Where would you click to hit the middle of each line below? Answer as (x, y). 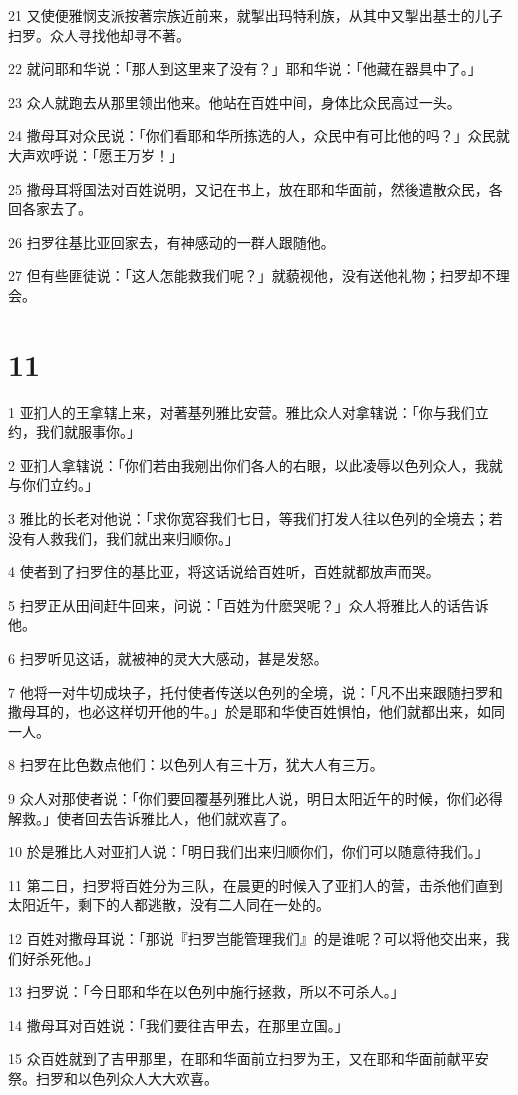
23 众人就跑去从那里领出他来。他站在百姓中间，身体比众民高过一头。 (234, 101)
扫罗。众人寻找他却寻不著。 (99, 34)
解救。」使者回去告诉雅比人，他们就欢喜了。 (151, 817)
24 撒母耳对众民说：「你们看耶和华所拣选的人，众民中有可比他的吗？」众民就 (259, 135)
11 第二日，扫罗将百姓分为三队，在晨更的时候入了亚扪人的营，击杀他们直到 (255, 884)
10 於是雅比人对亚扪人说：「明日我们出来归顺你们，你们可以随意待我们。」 (248, 851)
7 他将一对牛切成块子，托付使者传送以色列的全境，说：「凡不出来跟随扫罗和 (255, 691)
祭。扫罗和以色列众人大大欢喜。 (113, 1077)
